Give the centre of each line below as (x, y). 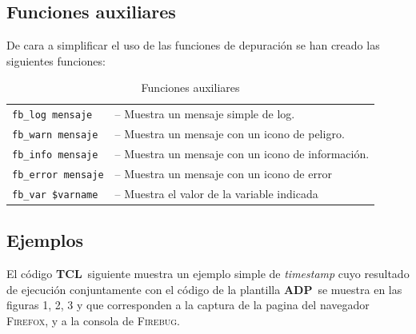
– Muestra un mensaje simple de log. (205, 114)
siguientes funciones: (56, 60)
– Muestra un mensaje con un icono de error (223, 173)
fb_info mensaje (55, 155)
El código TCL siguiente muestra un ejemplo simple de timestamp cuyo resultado (208, 274)
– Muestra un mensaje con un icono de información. (242, 154)
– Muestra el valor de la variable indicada (216, 193)
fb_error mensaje (58, 175)
